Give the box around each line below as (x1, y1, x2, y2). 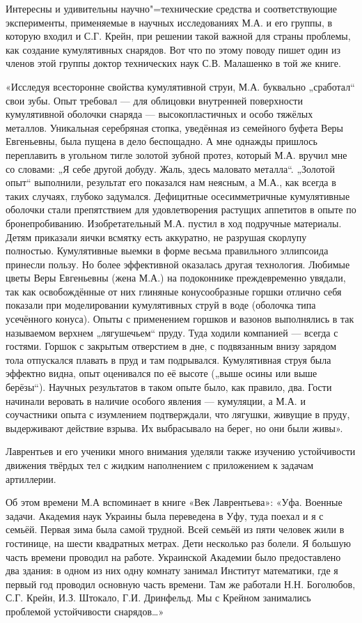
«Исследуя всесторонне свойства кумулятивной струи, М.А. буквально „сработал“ (6, 79, 355, 93)
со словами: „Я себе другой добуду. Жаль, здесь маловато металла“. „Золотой (6, 161, 336, 176)
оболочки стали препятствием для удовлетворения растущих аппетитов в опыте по (6, 202, 356, 217)
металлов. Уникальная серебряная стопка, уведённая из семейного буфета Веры (6, 120, 344, 134)
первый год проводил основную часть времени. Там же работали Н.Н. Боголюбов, (6, 576, 356, 591)
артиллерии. (6, 471, 56, 486)
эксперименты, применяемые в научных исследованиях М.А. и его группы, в (6, 15, 333, 29)
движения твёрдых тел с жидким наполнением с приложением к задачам (6, 458, 314, 472)
